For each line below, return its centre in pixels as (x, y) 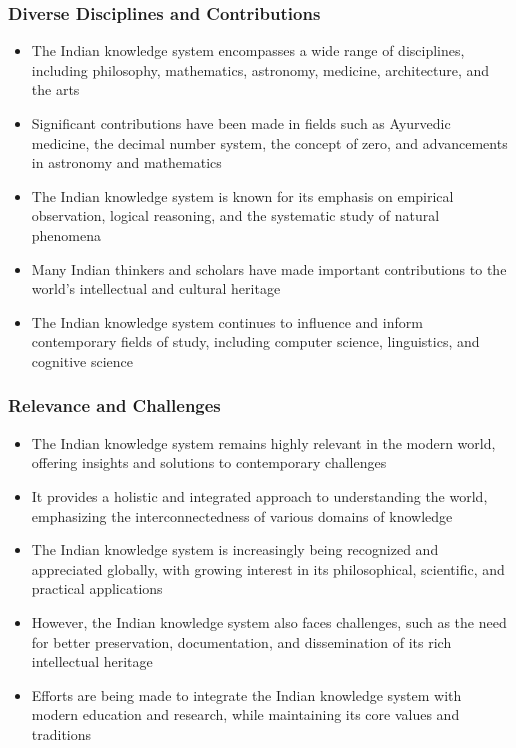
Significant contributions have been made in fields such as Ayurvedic (241, 123)
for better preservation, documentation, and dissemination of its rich (241, 641)
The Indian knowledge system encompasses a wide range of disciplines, (248, 50)
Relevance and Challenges (114, 405)
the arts (55, 89)
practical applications (97, 588)
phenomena (66, 234)
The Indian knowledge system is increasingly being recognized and (235, 549)
